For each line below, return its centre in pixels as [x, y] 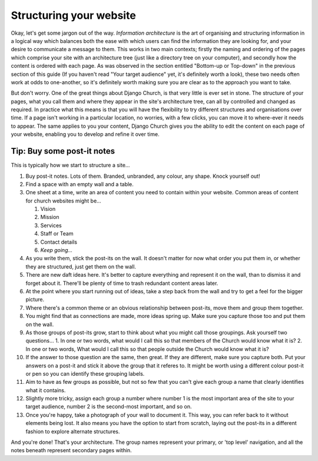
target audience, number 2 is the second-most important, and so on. [109, 407]
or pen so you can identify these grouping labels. [85, 373]
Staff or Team [57, 234]
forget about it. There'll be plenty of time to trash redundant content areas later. [122, 283]
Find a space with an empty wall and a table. [79, 184]
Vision [48, 209]
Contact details [59, 242]
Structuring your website [74, 15]
